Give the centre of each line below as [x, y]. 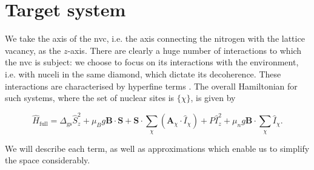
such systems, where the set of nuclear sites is [90, 98]
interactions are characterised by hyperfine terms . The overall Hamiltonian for [151, 86]
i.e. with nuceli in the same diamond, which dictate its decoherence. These [143, 74]
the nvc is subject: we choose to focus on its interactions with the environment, [152, 62]
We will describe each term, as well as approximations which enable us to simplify [157, 148]
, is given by [213, 98]
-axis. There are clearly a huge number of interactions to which [185, 50]
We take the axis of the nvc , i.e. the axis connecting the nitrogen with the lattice [155, 38]
